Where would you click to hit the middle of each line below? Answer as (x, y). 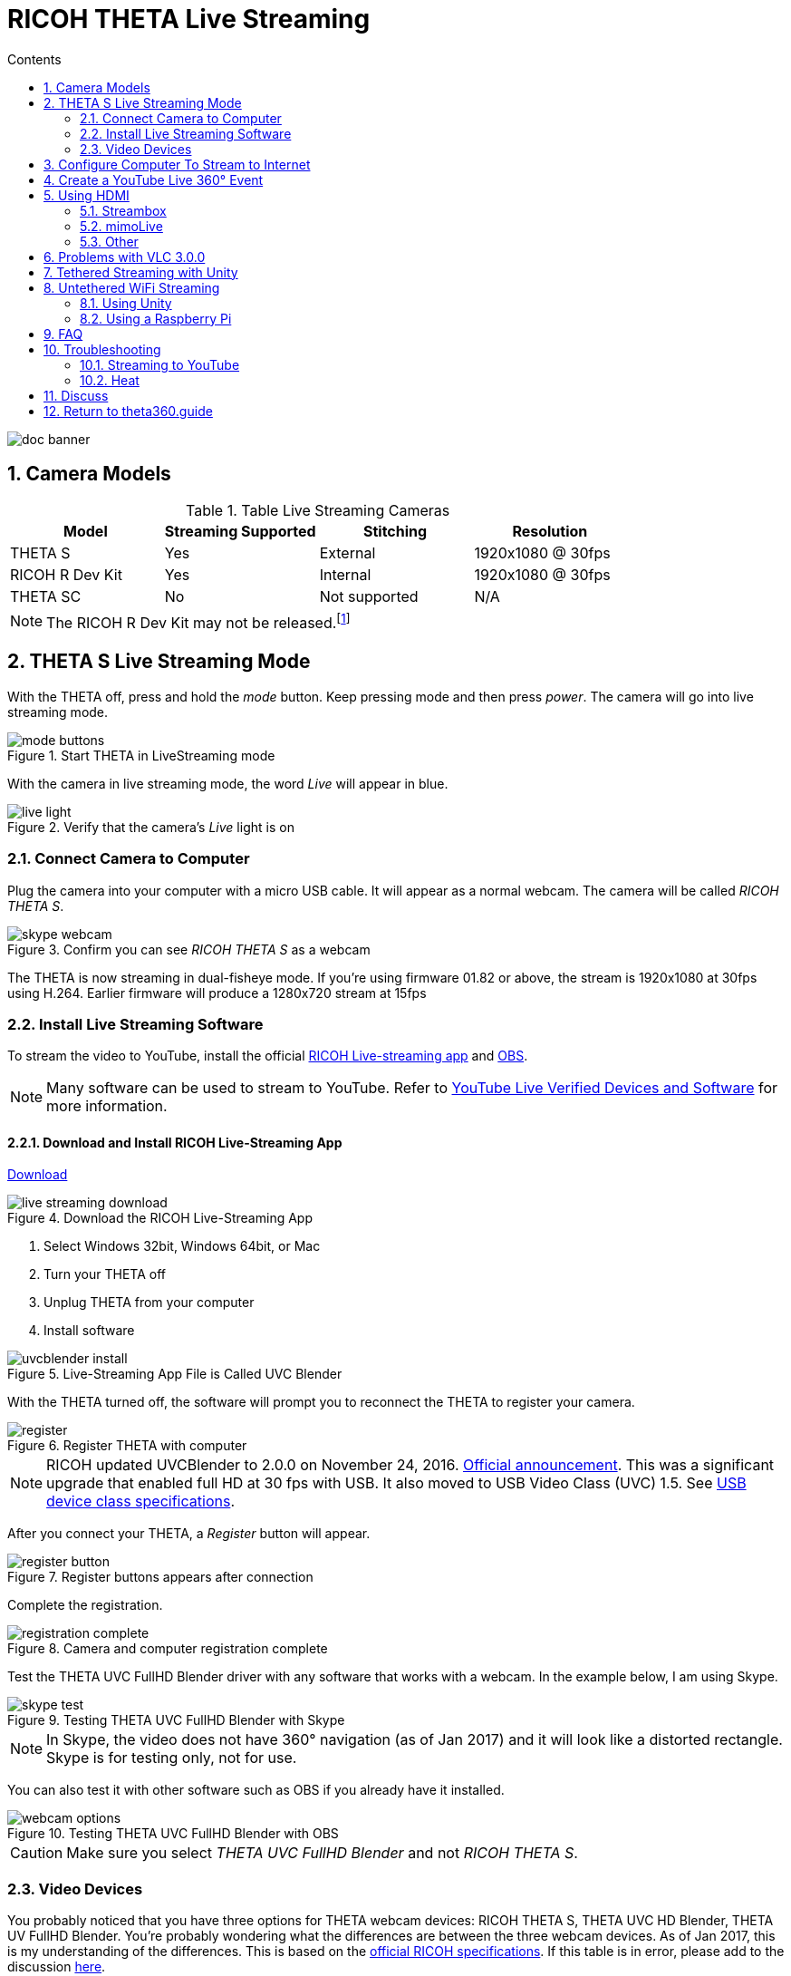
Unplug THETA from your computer (149, 1303)
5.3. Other (109, 241)
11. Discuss (76, 395)
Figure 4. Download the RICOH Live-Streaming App (160, 1218)
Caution (37, 1853)
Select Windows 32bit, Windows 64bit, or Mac (182, 1246)
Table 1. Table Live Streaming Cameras (318, 510)
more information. (107, 1106)
